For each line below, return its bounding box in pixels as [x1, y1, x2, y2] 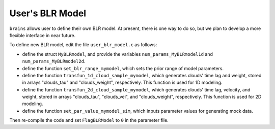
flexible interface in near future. [9, 32, 76, 38]
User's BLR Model [9, 8, 87, 19]
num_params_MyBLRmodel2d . [22, 58, 86, 64]
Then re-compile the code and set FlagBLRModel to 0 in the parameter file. [9, 117, 169, 123]
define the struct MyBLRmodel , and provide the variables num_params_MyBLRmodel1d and [22, 51, 213, 57]
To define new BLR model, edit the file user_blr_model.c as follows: [9, 42, 157, 48]
